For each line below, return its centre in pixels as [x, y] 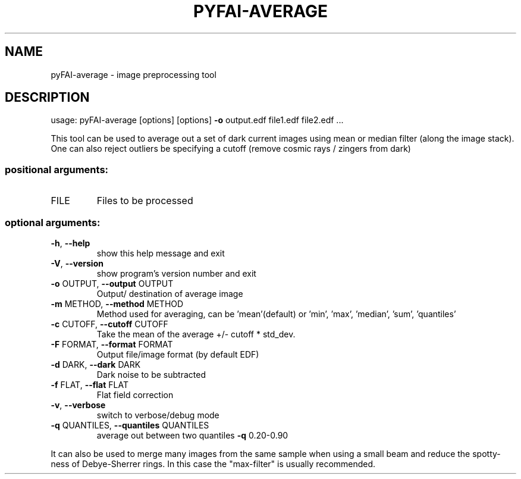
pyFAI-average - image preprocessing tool [134, 74]
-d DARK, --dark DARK [96, 364]
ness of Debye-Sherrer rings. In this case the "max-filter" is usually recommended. [213, 464]
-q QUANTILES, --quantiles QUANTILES [130, 425]
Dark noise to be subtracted [151, 374]
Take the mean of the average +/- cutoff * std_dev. [196, 334]
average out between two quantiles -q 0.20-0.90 [192, 435]
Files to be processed [145, 201]
